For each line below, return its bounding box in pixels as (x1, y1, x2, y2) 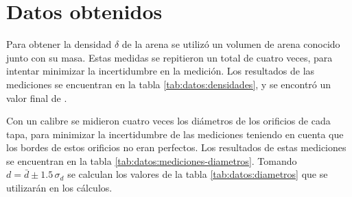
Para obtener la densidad (6, 37, 112, 51)
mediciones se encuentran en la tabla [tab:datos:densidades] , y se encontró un (6, 77, 331, 91)
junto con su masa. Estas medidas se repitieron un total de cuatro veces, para (6, 50, 333, 64)
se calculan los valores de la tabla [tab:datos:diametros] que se (67, 167, 328, 181)
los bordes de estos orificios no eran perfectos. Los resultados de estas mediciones (6, 140, 347, 155)
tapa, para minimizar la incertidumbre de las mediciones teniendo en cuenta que (6, 127, 344, 141)
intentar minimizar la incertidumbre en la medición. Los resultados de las (6, 64, 315, 78)
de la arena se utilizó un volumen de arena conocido (121, 37, 340, 51)
